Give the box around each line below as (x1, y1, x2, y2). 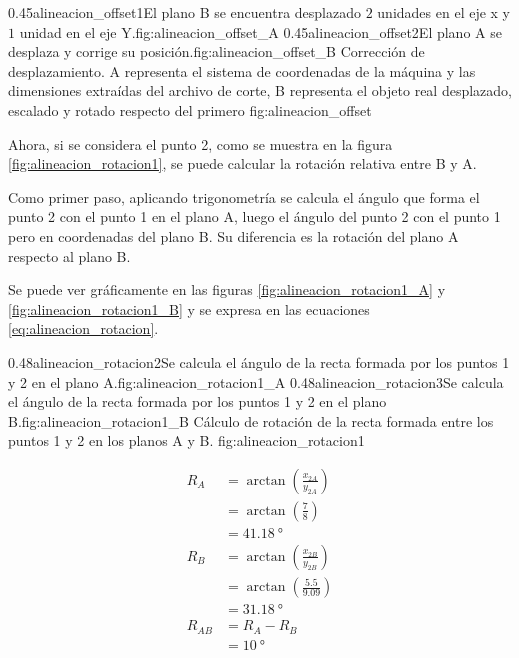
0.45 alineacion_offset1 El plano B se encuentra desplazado (8, 2, 361, 22)
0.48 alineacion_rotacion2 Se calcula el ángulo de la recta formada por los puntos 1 (8, 351, 510, 372)
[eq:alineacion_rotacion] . (8, 318, 159, 339)
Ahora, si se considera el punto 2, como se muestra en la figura (8, 133, 393, 154)
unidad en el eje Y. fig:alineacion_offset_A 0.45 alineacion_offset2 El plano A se (19, 21, 502, 42)
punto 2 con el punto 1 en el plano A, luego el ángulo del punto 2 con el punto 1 (8, 206, 501, 227)
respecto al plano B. (8, 245, 131, 266)
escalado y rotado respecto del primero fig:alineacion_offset (8, 99, 372, 120)
